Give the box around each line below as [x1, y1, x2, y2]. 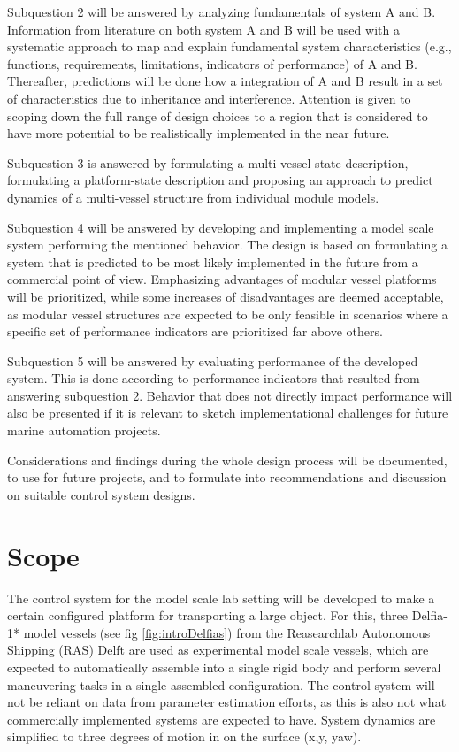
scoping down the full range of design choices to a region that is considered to [7, 106, 428, 125]
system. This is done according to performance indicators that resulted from [7, 369, 420, 388]
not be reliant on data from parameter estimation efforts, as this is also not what [7, 693, 447, 711]
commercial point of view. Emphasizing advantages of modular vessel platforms [7, 270, 437, 288]
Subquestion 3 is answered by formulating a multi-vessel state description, [7, 153, 409, 172]
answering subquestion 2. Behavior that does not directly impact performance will [7, 386, 453, 404]
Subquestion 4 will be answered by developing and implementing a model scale [7, 218, 434, 236]
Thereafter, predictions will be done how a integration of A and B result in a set [7, 72, 443, 90]
